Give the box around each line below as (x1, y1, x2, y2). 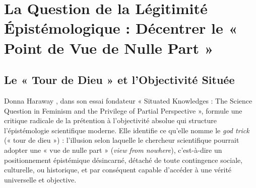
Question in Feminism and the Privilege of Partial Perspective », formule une (4, 105, 242, 116)
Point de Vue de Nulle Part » (4, 37, 214, 58)
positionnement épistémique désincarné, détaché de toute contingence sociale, (4, 154, 243, 165)
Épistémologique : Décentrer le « (4, 18, 238, 38)
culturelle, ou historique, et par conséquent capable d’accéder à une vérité (4, 164, 232, 175)
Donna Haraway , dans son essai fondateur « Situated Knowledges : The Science (4, 95, 252, 106)
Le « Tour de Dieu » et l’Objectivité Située (4, 72, 235, 87)
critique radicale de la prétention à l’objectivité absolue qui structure (4, 115, 217, 126)
